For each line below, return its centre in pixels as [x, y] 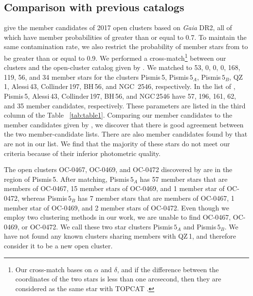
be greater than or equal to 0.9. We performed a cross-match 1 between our [115, 57]
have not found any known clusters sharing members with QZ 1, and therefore [120, 236]
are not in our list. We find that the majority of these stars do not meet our [117, 143]
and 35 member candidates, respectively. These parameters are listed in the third [125, 105]
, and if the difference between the [168, 269]
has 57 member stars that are [184, 179]
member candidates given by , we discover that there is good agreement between [124, 124]
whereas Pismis [44, 198]
